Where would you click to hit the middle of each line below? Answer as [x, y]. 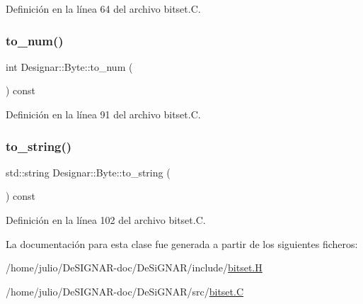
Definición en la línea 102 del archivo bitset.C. [106, 220]
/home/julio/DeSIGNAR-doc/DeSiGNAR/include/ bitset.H [134, 268]
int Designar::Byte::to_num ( [69, 66]
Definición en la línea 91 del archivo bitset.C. [103, 114]
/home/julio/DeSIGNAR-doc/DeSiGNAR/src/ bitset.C [125, 291]
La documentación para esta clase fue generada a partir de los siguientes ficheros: [182, 243]
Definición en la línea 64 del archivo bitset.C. [103, 9]
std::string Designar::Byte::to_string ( [88, 172]
